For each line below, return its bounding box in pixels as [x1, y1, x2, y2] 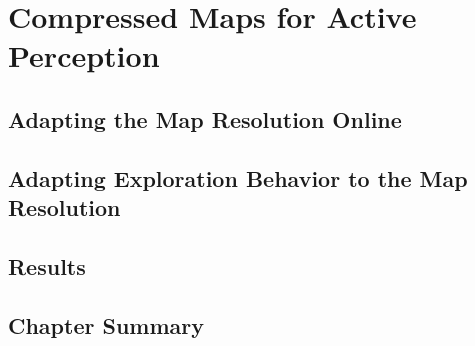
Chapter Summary [8, 309, 204, 340]
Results [8, 250, 86, 281]
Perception [8, 35, 160, 76]
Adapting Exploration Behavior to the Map [8, 162, 468, 193]
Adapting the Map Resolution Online [8, 103, 402, 134]
